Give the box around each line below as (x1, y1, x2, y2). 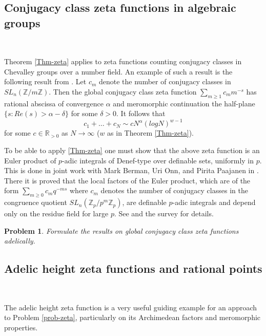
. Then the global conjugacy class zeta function (49, 86, 197, 97)
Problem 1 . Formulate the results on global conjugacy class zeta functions (4, 225, 239, 236)
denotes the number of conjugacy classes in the (100, 185, 248, 196)
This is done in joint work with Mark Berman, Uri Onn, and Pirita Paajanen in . (4, 165, 259, 176)
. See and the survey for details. (114, 208, 214, 219)
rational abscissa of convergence (4, 98, 104, 108)
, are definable (122, 197, 167, 208)
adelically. (4, 235, 35, 246)
